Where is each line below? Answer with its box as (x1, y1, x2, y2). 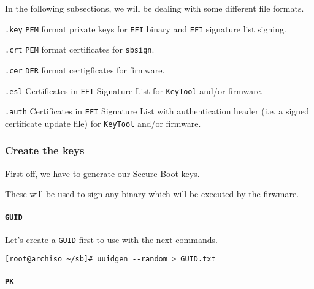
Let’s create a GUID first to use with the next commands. (5, 233, 218, 246)
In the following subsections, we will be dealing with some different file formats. (5, 2, 304, 14)
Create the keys (5, 143, 85, 158)
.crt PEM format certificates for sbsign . (5, 43, 155, 56)
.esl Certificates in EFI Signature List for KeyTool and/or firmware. (5, 84, 263, 97)
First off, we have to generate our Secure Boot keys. (5, 167, 200, 179)
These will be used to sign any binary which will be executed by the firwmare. (5, 187, 299, 200)
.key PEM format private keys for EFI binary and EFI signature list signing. (5, 22, 286, 35)
